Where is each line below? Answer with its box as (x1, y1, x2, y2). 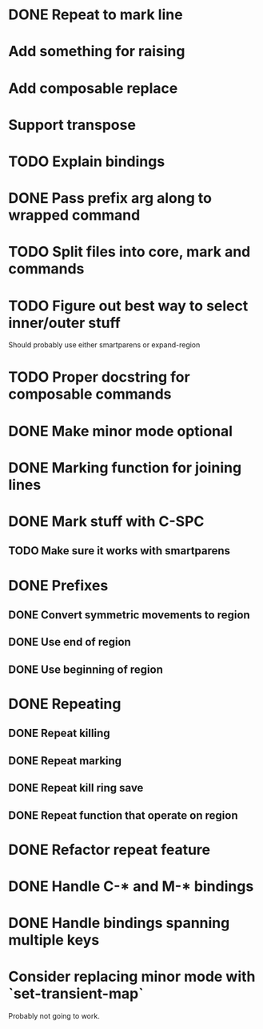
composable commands (8, 385, 172, 403)
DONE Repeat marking (8, 754, 122, 768)
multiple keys (8, 931, 100, 950)
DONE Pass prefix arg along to (8, 189, 212, 208)
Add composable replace (8, 79, 178, 97)
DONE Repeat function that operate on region (8, 808, 238, 822)
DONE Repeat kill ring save (8, 781, 144, 795)
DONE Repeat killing (8, 727, 110, 740)
